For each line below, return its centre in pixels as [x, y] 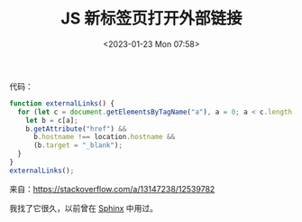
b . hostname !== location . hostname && [104, 137]
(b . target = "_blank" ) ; [78, 145]
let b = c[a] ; [52, 120]
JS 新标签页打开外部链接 [151, 18]
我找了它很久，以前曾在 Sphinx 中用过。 [84, 208]
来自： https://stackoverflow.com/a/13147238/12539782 [112, 189]
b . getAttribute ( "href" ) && [76, 129]
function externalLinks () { [62, 103]
